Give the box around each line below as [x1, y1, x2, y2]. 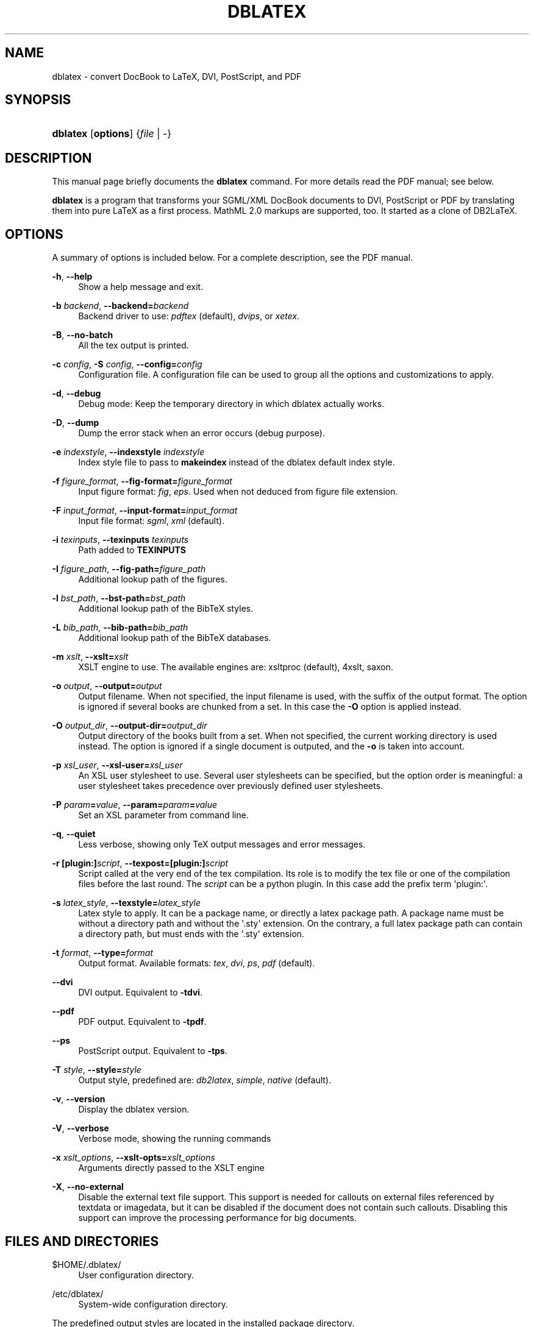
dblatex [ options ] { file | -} [52, 127, 172, 140]
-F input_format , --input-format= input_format [52, 505, 238, 516]
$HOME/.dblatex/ [52, 1259, 121, 1270]
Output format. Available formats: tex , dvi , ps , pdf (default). [78, 958, 315, 969]
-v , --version [52, 1094, 105, 1105]
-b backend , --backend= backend [52, 300, 189, 311]
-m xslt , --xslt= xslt [52, 651, 129, 662]
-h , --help [52, 271, 93, 282]
